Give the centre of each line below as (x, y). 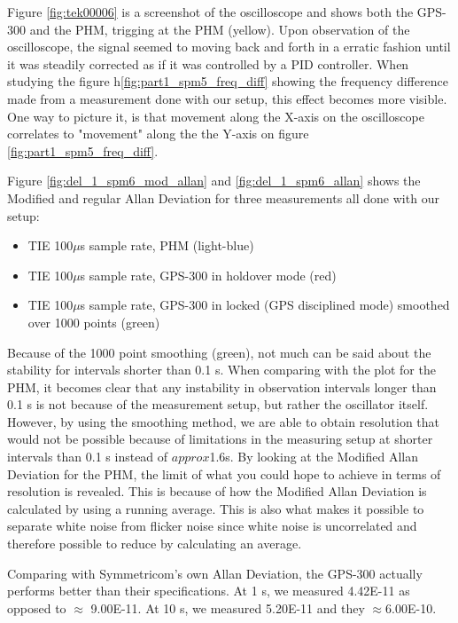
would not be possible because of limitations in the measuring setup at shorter (220, 439)
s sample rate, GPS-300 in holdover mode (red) (208, 275)
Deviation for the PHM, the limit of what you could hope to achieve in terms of (224, 473)
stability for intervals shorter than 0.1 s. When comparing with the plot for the (221, 370)
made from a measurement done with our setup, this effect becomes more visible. (227, 98)
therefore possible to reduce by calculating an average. (155, 544)
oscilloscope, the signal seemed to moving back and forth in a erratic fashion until (229, 47)
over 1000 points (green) (94, 322)
